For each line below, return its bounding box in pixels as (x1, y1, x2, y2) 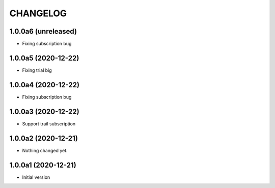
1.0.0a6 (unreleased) (9, 27, 77, 36)
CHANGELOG (9, 8, 67, 19)
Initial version (22, 174, 50, 180)
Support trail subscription (22, 120, 76, 127)
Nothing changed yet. (22, 147, 68, 153)
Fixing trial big (22, 67, 52, 73)
